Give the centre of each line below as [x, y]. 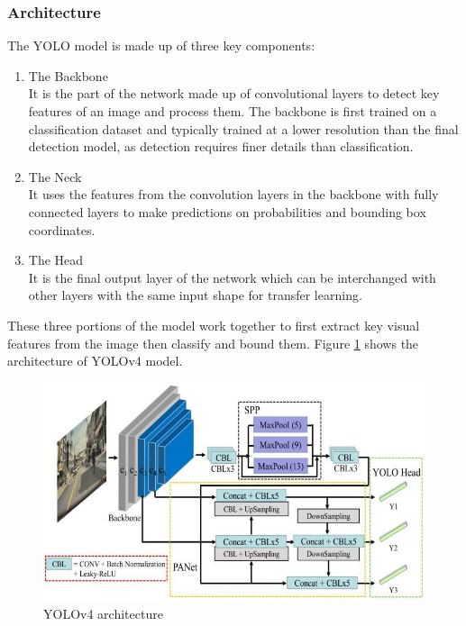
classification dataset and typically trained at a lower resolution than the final [243, 128]
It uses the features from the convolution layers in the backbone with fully [233, 194]
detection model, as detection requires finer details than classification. [221, 146]
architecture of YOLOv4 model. [95, 361]
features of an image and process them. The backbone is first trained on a [233, 111]
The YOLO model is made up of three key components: [161, 45]
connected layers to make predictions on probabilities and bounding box [227, 211]
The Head [56, 260]
